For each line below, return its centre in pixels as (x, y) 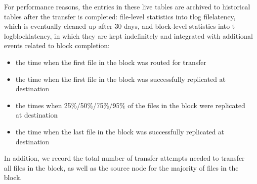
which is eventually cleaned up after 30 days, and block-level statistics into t (120, 26)
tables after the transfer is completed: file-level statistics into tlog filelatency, (120, 16)
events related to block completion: (57, 45)
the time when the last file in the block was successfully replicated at (120, 131)
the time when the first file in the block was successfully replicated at (121, 79)
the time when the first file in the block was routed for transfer (111, 62)
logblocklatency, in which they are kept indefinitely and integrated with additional (128, 35)
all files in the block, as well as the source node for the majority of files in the (121, 167)
